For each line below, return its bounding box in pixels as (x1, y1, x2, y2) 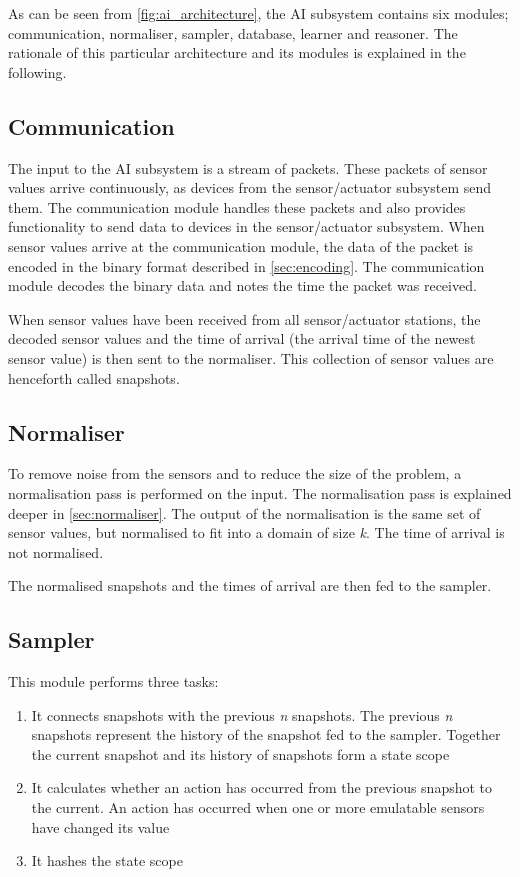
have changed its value (31, 816, 170, 837)
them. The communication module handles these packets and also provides (8, 196, 466, 217)
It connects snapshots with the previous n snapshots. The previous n (31, 704, 453, 725)
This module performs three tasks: (8, 671, 219, 692)
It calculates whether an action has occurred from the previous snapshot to (31, 777, 493, 798)
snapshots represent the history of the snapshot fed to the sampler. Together (31, 724, 501, 745)
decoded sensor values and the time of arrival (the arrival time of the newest (8, 328, 476, 349)
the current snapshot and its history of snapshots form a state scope (31, 743, 450, 764)
